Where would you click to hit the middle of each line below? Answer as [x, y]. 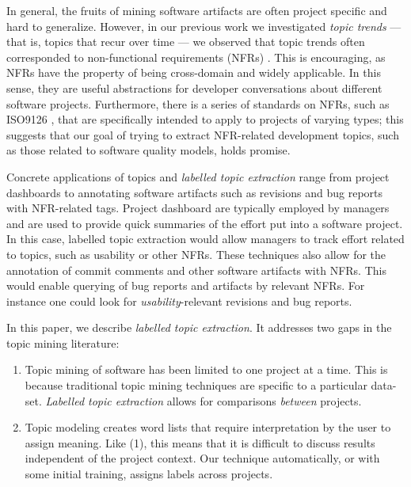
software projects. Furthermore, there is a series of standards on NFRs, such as [198, 103]
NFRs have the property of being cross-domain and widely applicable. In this [194, 72]
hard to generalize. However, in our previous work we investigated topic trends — [204, 26]
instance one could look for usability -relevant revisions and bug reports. [179, 301]
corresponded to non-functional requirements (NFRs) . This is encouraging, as [196, 57]
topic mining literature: [63, 342]
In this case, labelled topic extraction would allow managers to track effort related [205, 239]
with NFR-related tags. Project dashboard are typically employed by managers [198, 208]
